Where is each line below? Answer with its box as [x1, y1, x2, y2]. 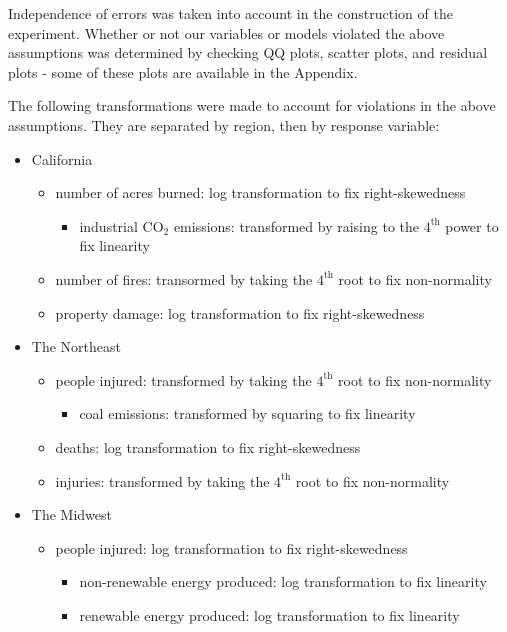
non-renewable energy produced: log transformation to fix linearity [79, 571, 487, 592]
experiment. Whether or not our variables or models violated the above [8, 22, 445, 43]
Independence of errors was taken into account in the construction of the [8, 3, 453, 23]
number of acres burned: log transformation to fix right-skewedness [55, 182, 466, 203]
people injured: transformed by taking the [55, 369, 312, 390]
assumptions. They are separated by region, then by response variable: [8, 114, 440, 135]
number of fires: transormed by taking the [55, 268, 313, 289]
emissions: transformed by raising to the [173, 215, 419, 236]
